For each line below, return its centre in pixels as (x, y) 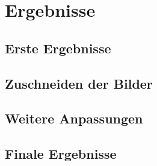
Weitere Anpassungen (74, 118)
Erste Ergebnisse (58, 48)
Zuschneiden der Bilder (79, 83)
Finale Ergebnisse (61, 154)
